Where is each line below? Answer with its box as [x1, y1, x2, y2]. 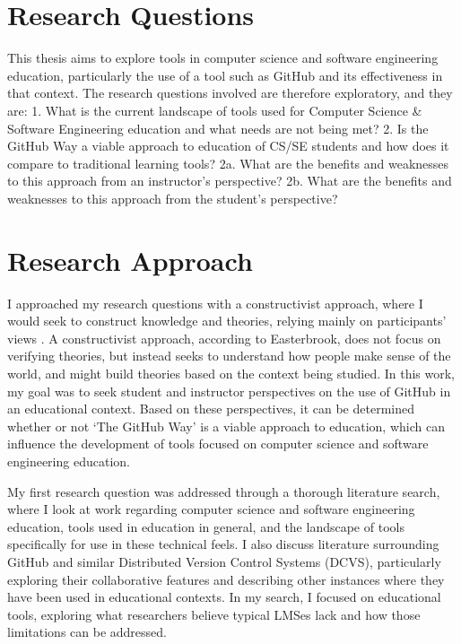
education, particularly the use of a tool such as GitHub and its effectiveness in [7, 65, 443, 84]
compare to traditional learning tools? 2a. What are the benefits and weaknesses [7, 153, 449, 172]
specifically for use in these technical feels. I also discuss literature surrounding [7, 535, 439, 553]
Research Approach [7, 241, 253, 278]
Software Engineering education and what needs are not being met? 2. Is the [7, 118, 429, 137]
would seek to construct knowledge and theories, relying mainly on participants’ [7, 311, 447, 330]
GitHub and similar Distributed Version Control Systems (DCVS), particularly [7, 552, 441, 570]
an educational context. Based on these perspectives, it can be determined [7, 399, 414, 418]
